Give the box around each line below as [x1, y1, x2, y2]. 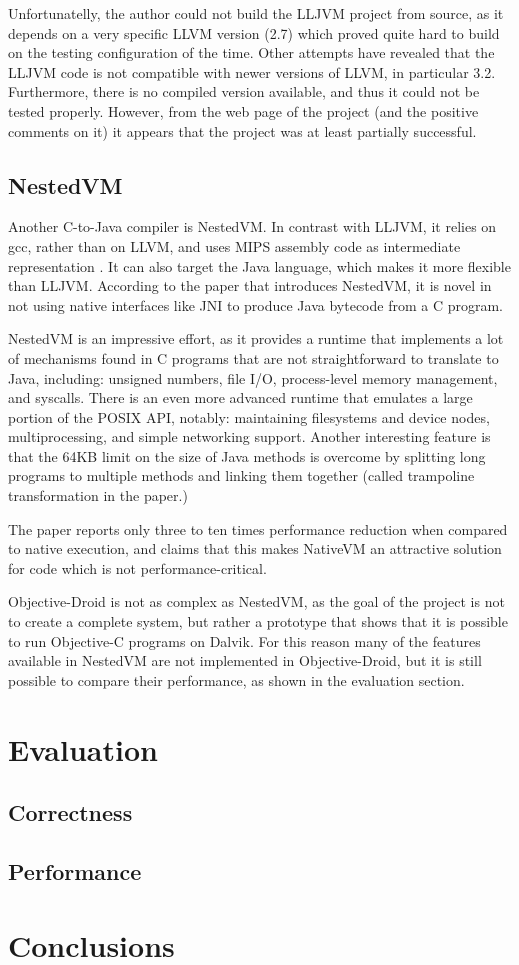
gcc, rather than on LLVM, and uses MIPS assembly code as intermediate [8, 235, 461, 256]
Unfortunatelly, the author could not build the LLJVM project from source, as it [8, 3, 504, 23]
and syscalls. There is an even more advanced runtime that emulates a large [8, 387, 473, 408]
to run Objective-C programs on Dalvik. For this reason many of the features [8, 630, 481, 651]
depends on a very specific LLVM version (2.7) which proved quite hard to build [8, 22, 500, 43]
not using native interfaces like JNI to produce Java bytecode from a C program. [8, 294, 503, 315]
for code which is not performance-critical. [8, 557, 267, 578]
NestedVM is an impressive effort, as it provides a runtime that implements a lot [8, 328, 504, 349]
